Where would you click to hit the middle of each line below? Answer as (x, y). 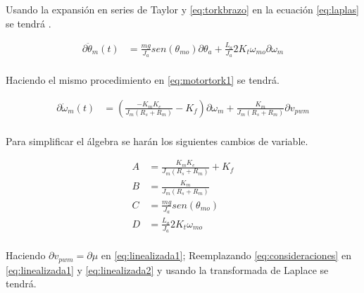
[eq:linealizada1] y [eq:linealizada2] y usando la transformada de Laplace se (167, 269)
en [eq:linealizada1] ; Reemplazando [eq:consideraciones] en (226, 255)
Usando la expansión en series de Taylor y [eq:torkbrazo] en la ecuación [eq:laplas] (182, 9)
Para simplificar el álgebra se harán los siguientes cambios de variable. (157, 141)
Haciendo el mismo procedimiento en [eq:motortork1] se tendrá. (143, 80)
